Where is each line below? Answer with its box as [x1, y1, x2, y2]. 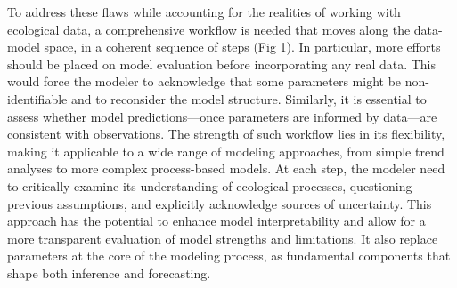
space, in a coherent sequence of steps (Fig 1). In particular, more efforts [44, 37, 441, 56]
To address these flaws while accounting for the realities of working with [7, 3, 401, 20]
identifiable [7, 89, 68, 108]
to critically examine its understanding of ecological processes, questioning [7, 176, 412, 195]
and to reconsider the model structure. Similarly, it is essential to [70, 89, 427, 108]
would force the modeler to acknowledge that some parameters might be [7, 72, 402, 91]
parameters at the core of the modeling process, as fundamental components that [7, 246, 451, 265]
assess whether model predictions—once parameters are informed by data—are [7, 107, 437, 125]
